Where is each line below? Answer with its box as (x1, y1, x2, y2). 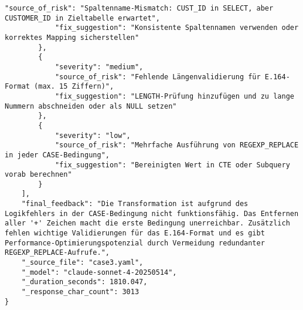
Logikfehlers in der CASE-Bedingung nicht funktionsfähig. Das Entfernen (5, 209, 299, 218)
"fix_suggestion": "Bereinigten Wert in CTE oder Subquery (55, 160, 290, 169)
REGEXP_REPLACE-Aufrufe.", (5, 248, 110, 257)
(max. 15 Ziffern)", (34, 82, 114, 91)
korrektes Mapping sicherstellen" (5, 33, 139, 42)
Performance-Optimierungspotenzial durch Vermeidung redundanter (5, 238, 265, 247)
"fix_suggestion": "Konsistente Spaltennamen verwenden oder (55, 23, 299, 32)
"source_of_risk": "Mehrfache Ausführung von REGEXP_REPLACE (55, 141, 299, 150)
